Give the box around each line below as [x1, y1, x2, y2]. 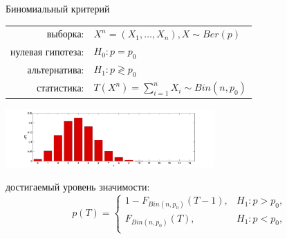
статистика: [37, 80, 84, 95]
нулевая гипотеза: [10, 44, 84, 58]
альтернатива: [27, 62, 84, 76]
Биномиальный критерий [6, 1, 110, 15]
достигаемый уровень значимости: [6, 179, 150, 194]
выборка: [46, 26, 84, 41]
